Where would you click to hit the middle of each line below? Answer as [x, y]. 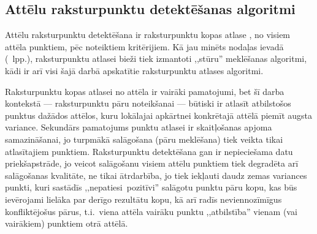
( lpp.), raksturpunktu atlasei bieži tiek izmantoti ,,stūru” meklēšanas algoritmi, [156, 58]
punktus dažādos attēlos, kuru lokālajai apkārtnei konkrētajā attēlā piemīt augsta [158, 115]
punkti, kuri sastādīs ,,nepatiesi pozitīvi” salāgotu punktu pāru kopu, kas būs [151, 187]
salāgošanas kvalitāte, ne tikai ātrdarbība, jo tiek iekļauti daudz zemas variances [156, 175]
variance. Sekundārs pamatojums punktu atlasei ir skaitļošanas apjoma [139, 127]
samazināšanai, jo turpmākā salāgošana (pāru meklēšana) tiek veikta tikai [144, 139]
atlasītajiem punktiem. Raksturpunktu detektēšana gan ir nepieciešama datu [149, 151]
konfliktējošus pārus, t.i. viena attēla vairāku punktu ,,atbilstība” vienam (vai [151, 211]
